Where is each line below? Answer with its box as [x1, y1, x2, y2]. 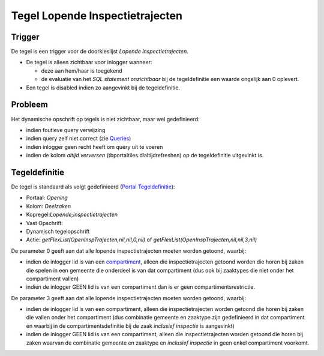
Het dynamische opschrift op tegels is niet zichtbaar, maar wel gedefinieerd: [11, 115, 200, 122]
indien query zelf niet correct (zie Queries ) [26, 135, 131, 142]
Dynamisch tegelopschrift [26, 228, 90, 235]
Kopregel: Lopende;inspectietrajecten [26, 211, 118, 219]
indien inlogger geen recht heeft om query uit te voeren [26, 143, 163, 150]
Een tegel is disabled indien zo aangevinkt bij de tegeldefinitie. [26, 84, 180, 91]
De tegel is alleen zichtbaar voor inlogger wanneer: [26, 59, 152, 66]
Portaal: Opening [26, 194, 68, 201]
